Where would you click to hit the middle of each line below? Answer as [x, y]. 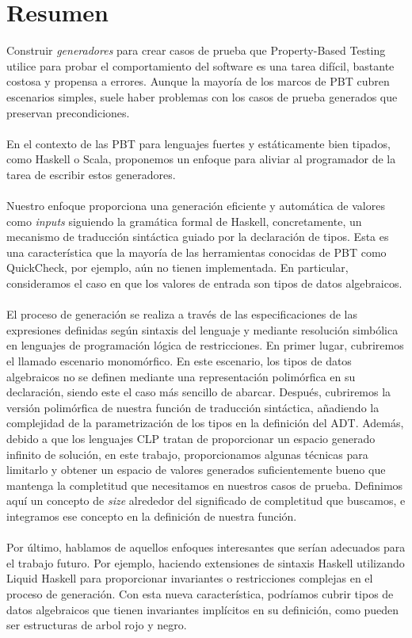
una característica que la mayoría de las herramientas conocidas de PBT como [196, 252]
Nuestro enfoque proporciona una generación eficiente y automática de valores [196, 206]
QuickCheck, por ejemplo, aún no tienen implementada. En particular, [177, 267]
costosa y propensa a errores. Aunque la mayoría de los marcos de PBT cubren [198, 81]
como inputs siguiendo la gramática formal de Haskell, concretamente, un [184, 221]
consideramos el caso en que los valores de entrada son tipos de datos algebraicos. [204, 283]
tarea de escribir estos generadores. [91, 174]
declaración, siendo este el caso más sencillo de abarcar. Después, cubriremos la [199, 392]
